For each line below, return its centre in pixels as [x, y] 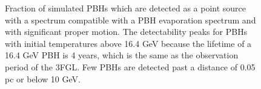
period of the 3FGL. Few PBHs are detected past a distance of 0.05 [130, 66]
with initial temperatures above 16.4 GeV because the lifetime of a [128, 43]
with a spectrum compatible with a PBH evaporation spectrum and [130, 20]
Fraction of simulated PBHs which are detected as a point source [126, 8]
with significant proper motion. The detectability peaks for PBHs [126, 32]
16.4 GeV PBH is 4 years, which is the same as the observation [122, 55]
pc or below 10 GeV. [43, 78]
